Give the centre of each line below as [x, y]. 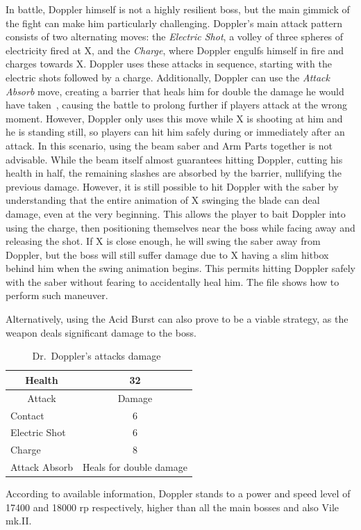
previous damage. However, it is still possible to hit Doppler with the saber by [172, 186]
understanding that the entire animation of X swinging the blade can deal [163, 200]
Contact [27, 415]
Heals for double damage [135, 467]
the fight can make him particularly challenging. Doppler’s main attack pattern [174, 23]
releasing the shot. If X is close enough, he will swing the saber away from [163, 241]
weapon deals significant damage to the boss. [101, 332]
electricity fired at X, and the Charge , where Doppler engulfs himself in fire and [175, 50]
